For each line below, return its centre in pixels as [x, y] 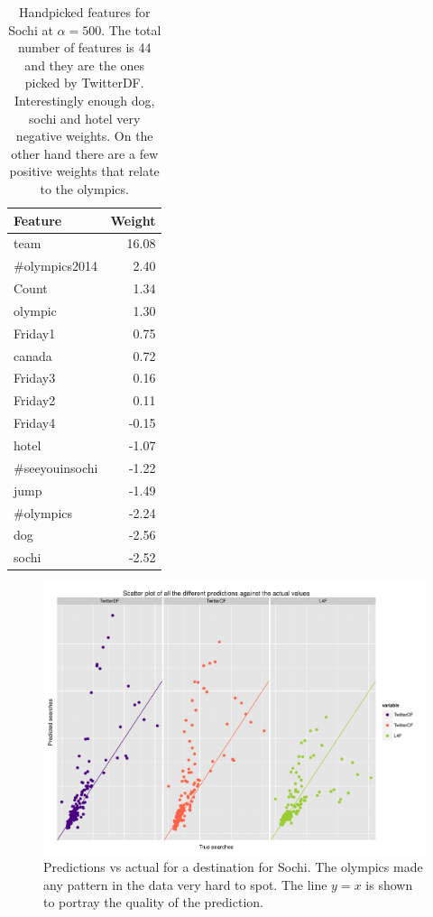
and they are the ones [85, 65]
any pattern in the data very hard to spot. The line [185, 884]
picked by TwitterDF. [84, 83]
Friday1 [35, 333]
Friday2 [35, 400]
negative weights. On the [84, 136]
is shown [389, 884]
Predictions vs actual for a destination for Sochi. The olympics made [233, 866]
